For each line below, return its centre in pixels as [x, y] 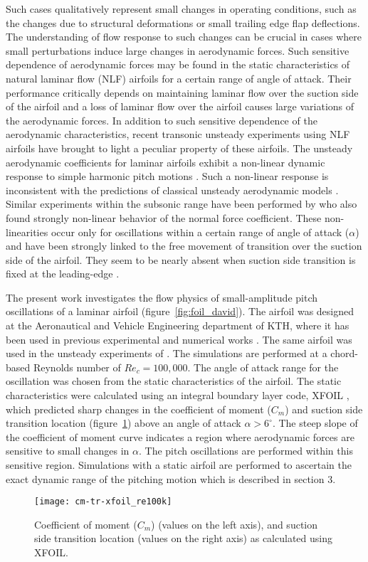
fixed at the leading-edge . [63, 274]
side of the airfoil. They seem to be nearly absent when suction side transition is [181, 259]
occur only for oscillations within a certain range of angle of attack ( [200, 232]
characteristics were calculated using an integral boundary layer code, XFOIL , [178, 395]
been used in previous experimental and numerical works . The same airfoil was [179, 339]
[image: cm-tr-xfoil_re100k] [103, 502]
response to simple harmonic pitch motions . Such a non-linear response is [167, 176]
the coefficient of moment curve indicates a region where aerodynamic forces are [180, 436]
